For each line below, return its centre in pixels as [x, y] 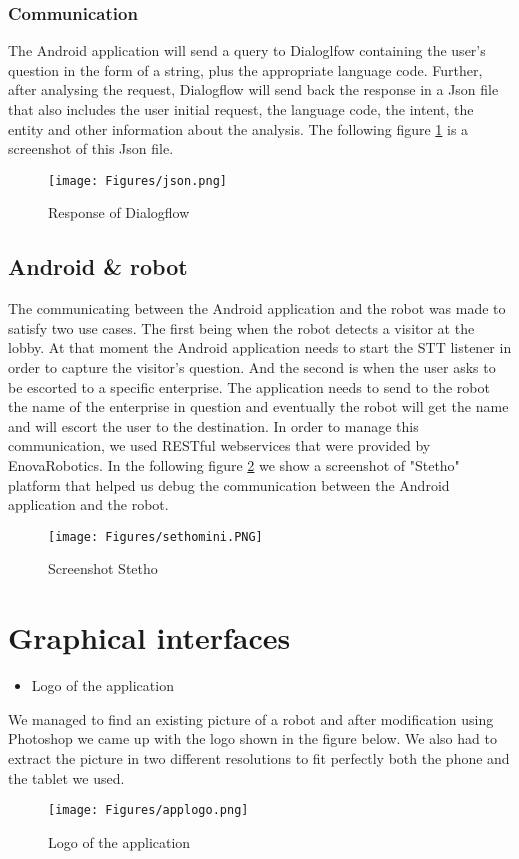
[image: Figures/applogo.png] [148, 810]
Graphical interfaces [149, 637]
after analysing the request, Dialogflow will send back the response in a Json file [253, 89]
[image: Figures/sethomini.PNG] [155, 536]
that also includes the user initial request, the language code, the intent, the [241, 109]
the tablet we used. [66, 777]
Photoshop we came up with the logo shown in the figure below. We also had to [252, 738]
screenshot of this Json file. [91, 148]
